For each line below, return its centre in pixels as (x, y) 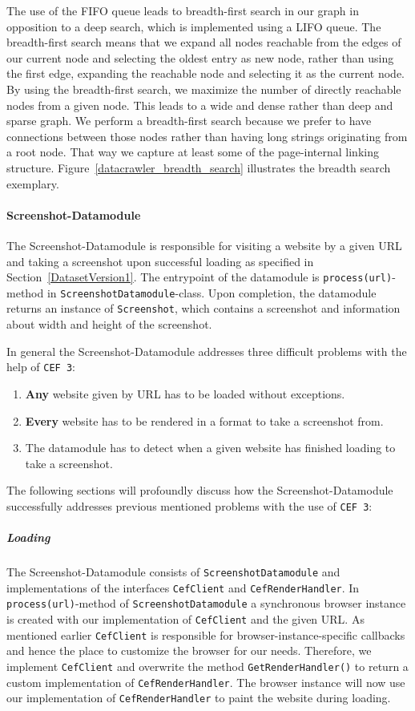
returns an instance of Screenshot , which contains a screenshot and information (203, 308)
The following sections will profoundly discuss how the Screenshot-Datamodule (200, 490)
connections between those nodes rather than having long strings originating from (207, 136)
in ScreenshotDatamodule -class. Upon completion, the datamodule (212, 292)
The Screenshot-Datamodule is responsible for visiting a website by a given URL (204, 245)
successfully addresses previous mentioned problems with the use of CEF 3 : (189, 505)
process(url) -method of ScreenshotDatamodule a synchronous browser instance (206, 603)
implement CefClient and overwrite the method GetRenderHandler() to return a (207, 666)
